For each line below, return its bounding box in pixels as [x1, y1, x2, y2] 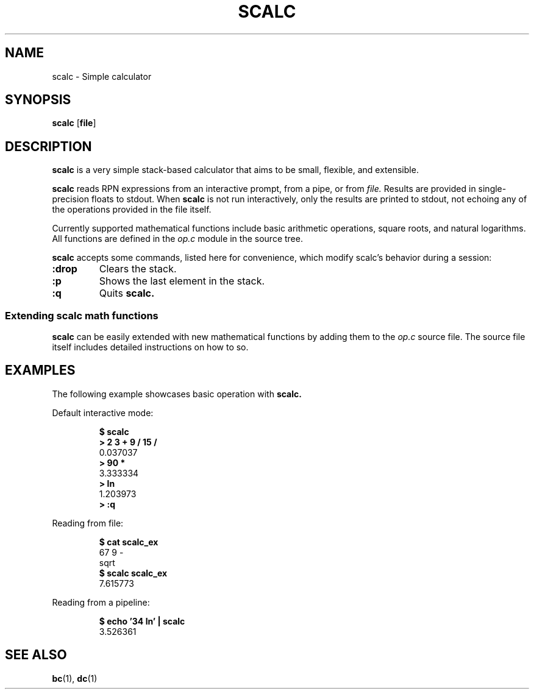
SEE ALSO [5, 647, 67, 663]
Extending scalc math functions [5, 309, 158, 322]
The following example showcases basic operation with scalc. [52, 388, 302, 399]
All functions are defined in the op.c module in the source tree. [52, 233, 303, 244]
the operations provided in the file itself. [52, 204, 212, 215]
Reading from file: [52, 517, 124, 528]
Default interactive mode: [52, 407, 154, 418]
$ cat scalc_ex [99, 536, 158, 547]
